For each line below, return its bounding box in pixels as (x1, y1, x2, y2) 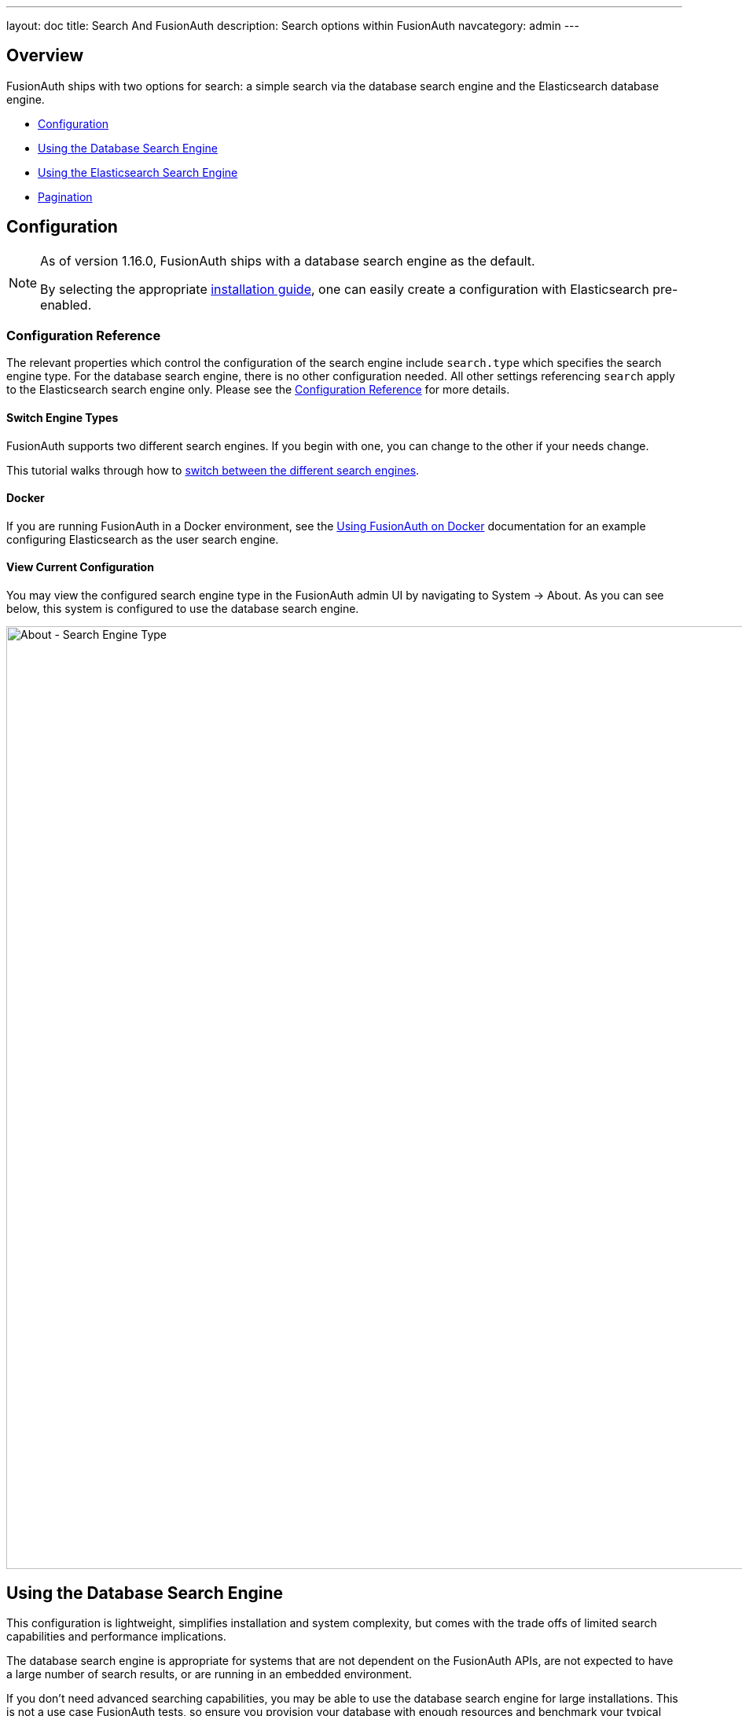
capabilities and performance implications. (6, 1629, 226, 1643)
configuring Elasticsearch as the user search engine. (6, 532, 279, 546)
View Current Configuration (6, 560, 154, 574)
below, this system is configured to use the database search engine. (6, 602, 359, 616)
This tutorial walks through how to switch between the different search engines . (6, 463, 420, 477)
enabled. (40, 296, 92, 313)
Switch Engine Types (6, 411, 119, 425)
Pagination (38, 189, 93, 203)
